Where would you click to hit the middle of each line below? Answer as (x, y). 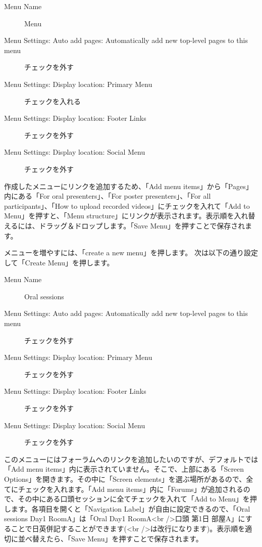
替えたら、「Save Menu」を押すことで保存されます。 (117, 538)
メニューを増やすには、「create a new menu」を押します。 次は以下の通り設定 (131, 253)
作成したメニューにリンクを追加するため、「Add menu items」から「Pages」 (128, 186)
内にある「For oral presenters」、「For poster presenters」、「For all (108, 196)
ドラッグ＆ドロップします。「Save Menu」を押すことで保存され (142, 225)
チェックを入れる (53, 101)
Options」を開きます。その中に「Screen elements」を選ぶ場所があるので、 (125, 479)
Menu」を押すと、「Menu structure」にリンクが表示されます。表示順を (119, 216)
